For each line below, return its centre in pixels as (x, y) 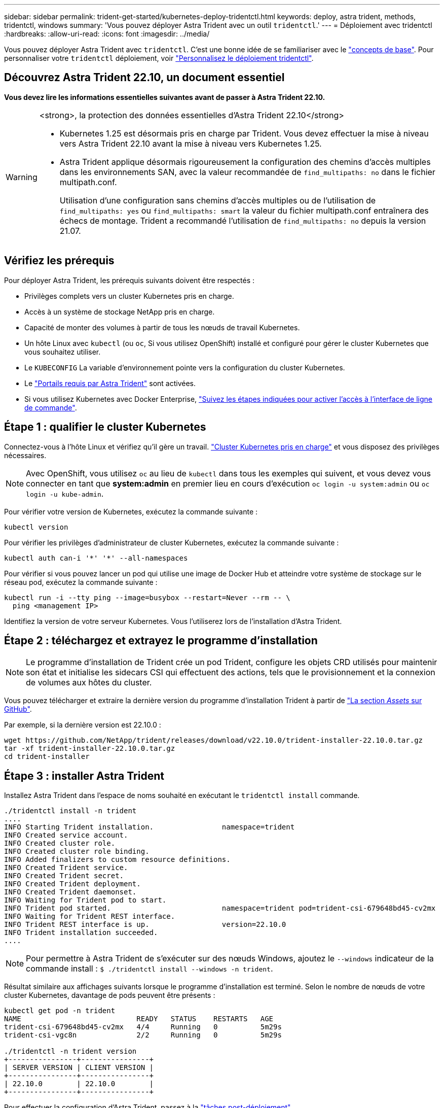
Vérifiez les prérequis (59, 261)
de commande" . (51, 407)
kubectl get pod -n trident (60, 1011)
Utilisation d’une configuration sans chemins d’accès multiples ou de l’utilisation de (218, 200)
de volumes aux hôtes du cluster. (89, 683)
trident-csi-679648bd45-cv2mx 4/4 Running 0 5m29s (143, 1027)
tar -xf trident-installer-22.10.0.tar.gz (90, 749)
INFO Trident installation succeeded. (81, 933)
